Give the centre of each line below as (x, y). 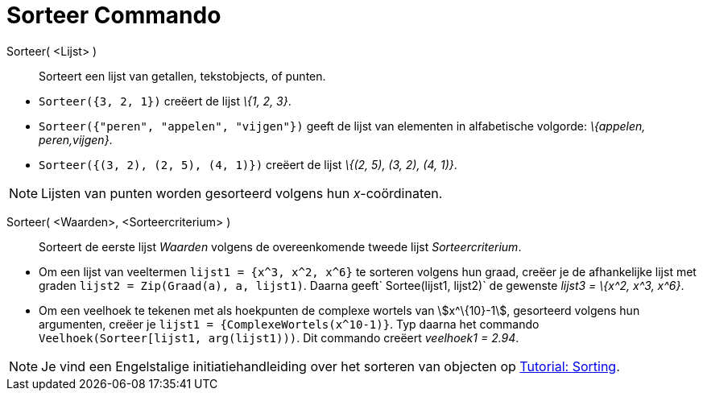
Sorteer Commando (114, 15)
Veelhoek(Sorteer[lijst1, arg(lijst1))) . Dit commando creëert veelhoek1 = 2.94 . (279, 337)
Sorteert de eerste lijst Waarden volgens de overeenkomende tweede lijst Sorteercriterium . (280, 246)
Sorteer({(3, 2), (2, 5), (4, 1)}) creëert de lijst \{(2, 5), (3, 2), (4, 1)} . (248, 164)
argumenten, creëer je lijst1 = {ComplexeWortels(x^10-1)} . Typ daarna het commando (289, 324)
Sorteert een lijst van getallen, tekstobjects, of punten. (182, 76)
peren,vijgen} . (76, 139)
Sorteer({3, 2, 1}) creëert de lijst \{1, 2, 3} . (165, 101)
